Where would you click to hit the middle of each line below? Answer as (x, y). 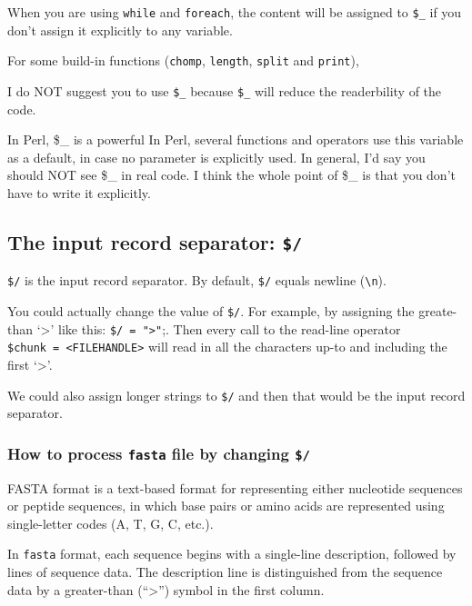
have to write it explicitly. (79, 192)
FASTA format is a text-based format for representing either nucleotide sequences (235, 487)
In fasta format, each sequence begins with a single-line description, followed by (232, 554)
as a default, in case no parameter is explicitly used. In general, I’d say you (216, 157)
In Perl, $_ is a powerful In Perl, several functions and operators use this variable (236, 139)
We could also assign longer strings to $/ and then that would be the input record (236, 395)
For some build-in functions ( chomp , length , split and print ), (183, 60)
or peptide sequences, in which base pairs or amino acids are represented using (226, 506)
